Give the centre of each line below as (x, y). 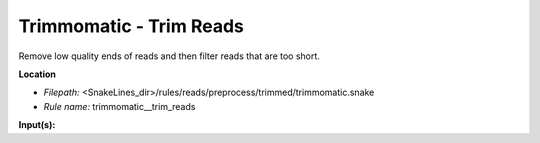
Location (37, 74)
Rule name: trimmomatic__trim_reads (119, 106)
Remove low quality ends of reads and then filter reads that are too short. (169, 56)
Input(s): (37, 125)
